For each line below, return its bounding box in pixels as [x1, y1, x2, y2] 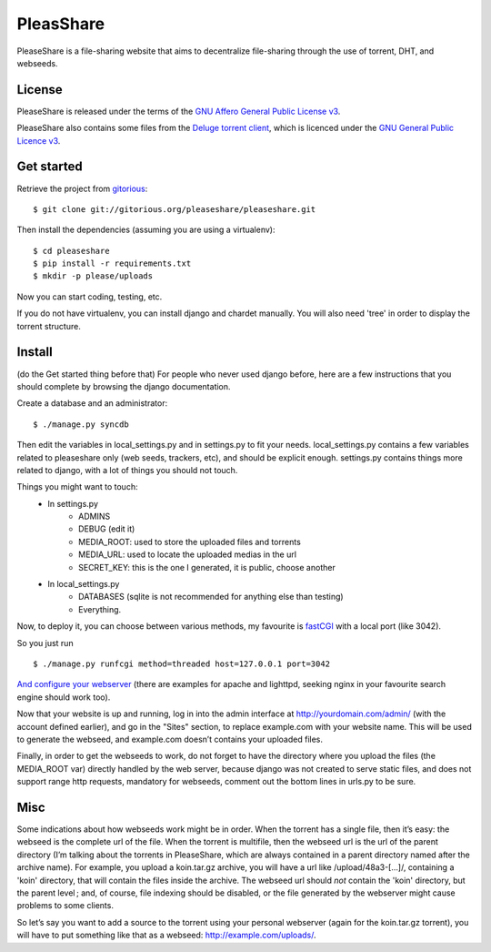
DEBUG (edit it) [78, 523, 135, 534]
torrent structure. [16, 320, 81, 331]
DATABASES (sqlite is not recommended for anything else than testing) [78, 592, 345, 603]
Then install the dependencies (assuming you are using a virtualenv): [16, 224, 276, 236]
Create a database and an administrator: [16, 398, 168, 409]
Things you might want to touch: [16, 481, 138, 492]
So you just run [16, 637, 74, 648]
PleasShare [16, 14, 105, 34]
